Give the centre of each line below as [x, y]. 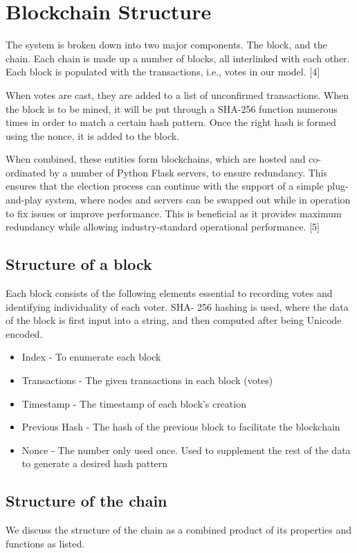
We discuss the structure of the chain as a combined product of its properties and [179, 530]
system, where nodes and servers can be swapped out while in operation [198, 200]
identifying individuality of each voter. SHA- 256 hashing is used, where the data [177, 306]
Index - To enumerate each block [91, 357]
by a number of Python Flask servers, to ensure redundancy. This [188, 172]
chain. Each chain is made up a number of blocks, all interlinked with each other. [178, 58]
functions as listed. [45, 543]
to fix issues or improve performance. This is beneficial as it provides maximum [174, 213]
